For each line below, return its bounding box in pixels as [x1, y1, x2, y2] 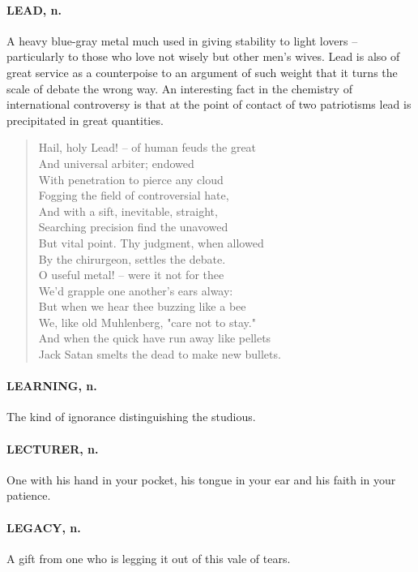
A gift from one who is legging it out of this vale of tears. [6, 549, 291, 566]
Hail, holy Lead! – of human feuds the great [38, 139, 257, 156]
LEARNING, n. [6, 377, 97, 394]
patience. [6, 487, 51, 504]
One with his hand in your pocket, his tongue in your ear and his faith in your [6, 471, 396, 488]
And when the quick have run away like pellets [38, 329, 271, 346]
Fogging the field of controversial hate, [38, 187, 229, 204]
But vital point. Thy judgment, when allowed [38, 234, 264, 251]
